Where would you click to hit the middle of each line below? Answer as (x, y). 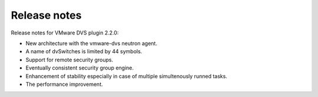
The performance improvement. (64, 84)
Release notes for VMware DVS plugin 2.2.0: (65, 33)
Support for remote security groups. (69, 60)
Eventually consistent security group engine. (80, 68)
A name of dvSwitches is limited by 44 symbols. (84, 51)
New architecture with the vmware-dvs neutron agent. (91, 43)
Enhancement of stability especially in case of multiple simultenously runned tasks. (127, 76)
